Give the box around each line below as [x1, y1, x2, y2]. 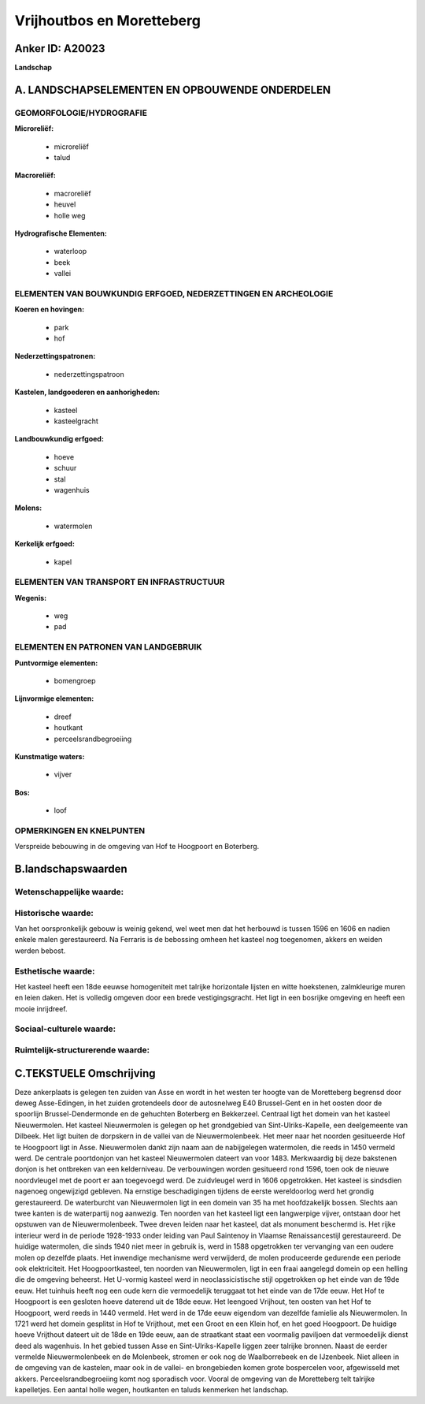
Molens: [14, 503, 42, 512]
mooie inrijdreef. [14, 1004, 68, 1013]
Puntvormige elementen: [14, 658, 98, 668]
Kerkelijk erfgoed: [14, 539, 75, 549]
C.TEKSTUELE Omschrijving [14, 1067, 157, 1080]
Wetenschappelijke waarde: [14, 887, 124, 898]
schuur [54, 464, 77, 473]
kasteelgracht [54, 416, 98, 426]
